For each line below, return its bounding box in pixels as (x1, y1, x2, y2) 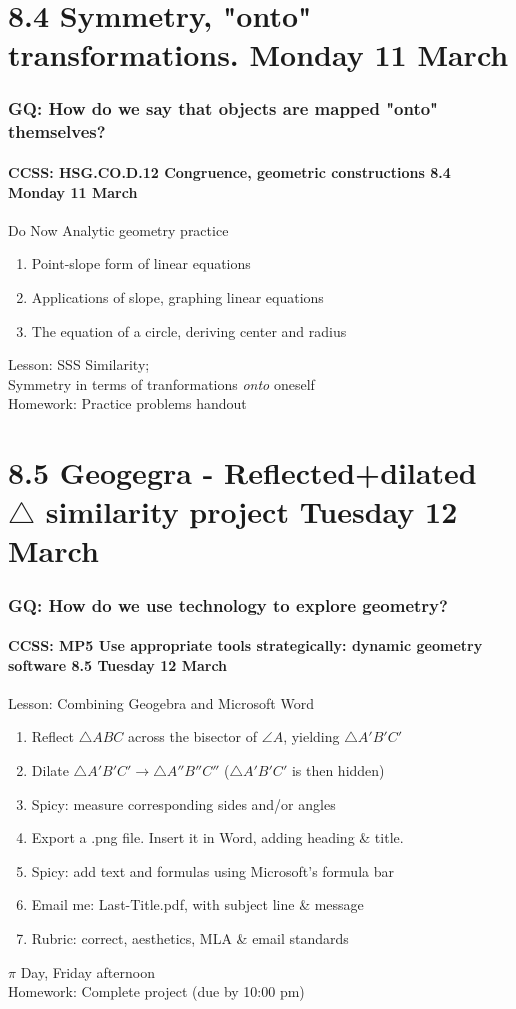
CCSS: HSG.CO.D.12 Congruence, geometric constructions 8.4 (8, 161, 451, 182)
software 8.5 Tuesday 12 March (8, 654, 228, 675)
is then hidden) (291, 760, 385, 781)
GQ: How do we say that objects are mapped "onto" (8, 96, 438, 121)
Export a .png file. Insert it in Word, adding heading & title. (31, 827, 404, 848)
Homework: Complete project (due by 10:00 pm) (8, 981, 305, 1002)
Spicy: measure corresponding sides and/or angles (31, 793, 336, 814)
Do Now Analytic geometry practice (8, 219, 229, 240)
